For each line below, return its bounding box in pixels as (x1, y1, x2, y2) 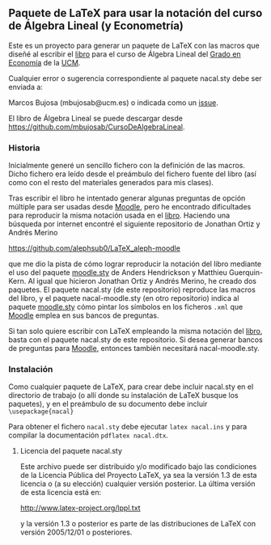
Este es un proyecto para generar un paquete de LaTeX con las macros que (8, 40, 260, 50)
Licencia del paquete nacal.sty (19, 446, 123, 456)
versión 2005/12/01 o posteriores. (19, 527, 133, 537)
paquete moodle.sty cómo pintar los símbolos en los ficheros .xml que (8, 302, 243, 312)
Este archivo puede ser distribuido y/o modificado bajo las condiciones (19, 462, 257, 471)
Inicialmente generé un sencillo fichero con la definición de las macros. (8, 161, 245, 171)
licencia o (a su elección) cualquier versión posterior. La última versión (19, 479, 256, 488)
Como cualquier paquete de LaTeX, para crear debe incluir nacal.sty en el (8, 382, 254, 391)
